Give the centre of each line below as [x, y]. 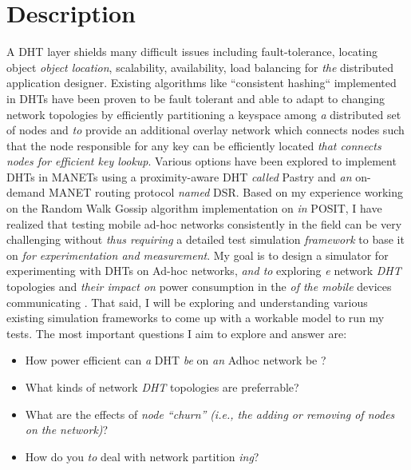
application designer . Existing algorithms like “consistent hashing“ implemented [202, 83]
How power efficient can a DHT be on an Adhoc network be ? [176, 360]
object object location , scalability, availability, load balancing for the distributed [200, 67]
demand [26, 192]
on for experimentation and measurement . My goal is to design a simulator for [198, 255]
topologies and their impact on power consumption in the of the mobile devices [199, 287]
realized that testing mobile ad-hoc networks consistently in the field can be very [204, 223]
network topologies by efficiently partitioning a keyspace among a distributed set [204, 114]
